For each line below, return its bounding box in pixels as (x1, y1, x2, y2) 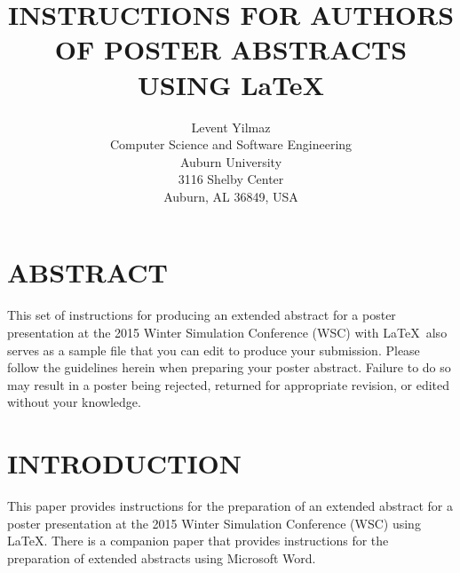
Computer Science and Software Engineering (109, 135, 353, 154)
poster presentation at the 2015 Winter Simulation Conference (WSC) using (7, 513, 421, 532)
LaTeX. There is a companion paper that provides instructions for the (7, 531, 389, 550)
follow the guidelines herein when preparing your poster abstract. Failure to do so (7, 358, 451, 377)
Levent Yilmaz (191, 117, 271, 136)
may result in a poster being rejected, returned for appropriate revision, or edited (7, 375, 450, 394)
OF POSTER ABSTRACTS (54, 31, 408, 68)
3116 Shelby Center (178, 170, 284, 188)
